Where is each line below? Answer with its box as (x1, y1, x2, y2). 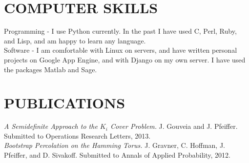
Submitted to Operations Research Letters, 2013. (4, 130, 151, 141)
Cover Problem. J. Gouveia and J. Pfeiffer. (110, 121, 238, 131)
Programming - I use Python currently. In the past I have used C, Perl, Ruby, (4, 26, 237, 36)
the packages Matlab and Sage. (4, 64, 97, 74)
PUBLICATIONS (4, 93, 125, 113)
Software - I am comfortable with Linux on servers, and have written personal (4, 45, 237, 55)
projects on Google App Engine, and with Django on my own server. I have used (4, 54, 246, 64)
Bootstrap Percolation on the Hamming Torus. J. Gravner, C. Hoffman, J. (4, 140, 225, 150)
